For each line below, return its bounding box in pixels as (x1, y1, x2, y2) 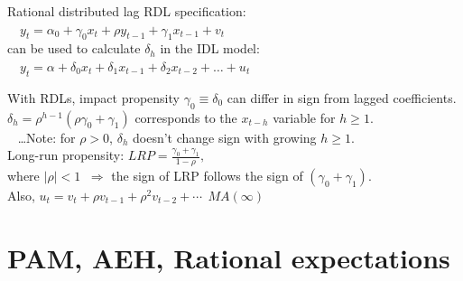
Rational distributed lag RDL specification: (7, 2, 246, 20)
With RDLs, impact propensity (7, 88, 180, 107)
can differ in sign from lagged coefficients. (227, 88, 457, 107)
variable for (273, 108, 336, 126)
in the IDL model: (160, 39, 260, 58)
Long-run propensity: (7, 145, 125, 164)
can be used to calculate (7, 39, 141, 58)
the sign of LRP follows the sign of (111, 166, 303, 184)
